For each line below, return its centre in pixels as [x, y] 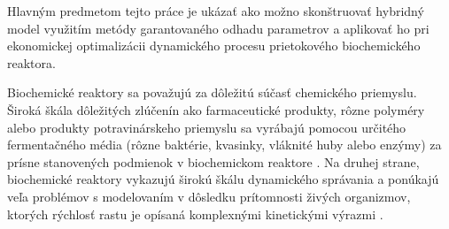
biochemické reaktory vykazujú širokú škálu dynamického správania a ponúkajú [223, 179]
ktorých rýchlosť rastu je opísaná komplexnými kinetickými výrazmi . [195, 214]
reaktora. [31, 62]
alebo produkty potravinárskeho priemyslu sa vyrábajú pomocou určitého [207, 127]
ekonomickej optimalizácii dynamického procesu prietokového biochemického [214, 46]
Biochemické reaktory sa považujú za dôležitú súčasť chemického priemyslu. [212, 92]
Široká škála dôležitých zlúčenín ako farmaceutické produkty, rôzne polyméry [216, 109]
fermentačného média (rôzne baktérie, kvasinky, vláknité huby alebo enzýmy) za [224, 145]
